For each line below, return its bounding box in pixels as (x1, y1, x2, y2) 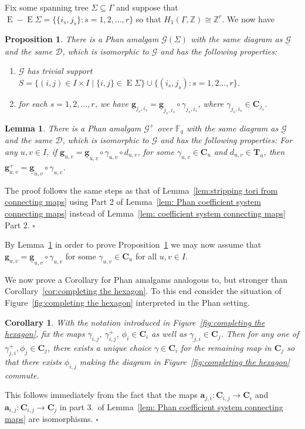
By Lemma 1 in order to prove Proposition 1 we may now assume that (5, 238, 262, 251)
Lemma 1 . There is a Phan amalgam (5, 121, 141, 134)
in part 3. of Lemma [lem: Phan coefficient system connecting (59, 400, 283, 413)
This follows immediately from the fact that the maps (5, 389, 198, 401)
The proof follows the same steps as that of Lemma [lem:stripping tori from (5, 184, 278, 196)
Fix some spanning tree (5, 1, 89, 13)
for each (18, 97, 48, 109)
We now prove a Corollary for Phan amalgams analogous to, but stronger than (5, 273, 288, 285)
